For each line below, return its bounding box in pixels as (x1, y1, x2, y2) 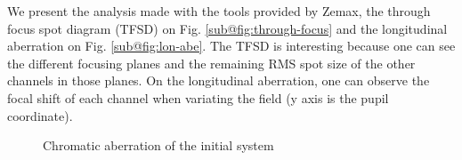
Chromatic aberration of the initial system (43, 136, 274, 155)
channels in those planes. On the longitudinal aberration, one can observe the (7, 71, 430, 90)
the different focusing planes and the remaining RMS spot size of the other (7, 53, 416, 72)
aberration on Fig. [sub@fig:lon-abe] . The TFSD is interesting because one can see (7, 36, 456, 55)
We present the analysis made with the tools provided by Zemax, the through (7, 2, 431, 20)
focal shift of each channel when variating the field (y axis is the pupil (7, 88, 389, 107)
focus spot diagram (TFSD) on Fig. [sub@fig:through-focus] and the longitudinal (7, 19, 448, 37)
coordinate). (7, 106, 73, 124)
